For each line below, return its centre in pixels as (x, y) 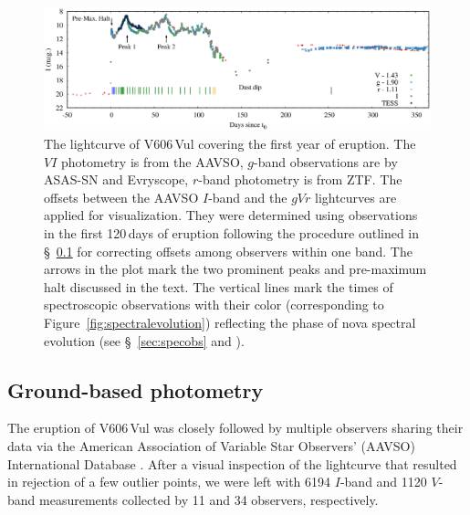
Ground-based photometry (136, 389)
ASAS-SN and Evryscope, (116, 179)
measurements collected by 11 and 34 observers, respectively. (209, 499)
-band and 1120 (383, 482)
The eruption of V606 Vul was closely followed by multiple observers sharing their (235, 428)
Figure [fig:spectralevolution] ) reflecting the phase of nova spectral (230, 322)
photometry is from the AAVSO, (152, 161)
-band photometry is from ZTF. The (300, 179)
